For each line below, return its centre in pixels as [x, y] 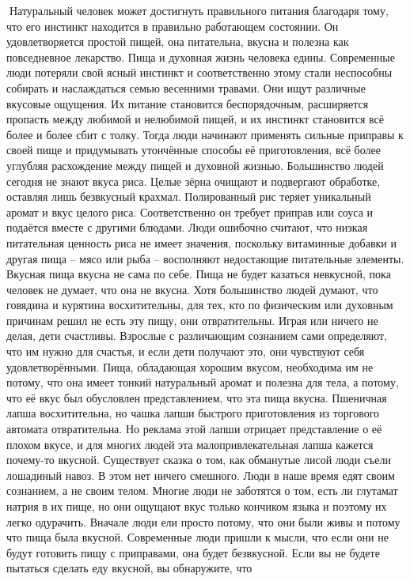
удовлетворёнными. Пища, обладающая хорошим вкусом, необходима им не [190, 366]
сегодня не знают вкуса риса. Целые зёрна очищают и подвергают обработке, [194, 181]
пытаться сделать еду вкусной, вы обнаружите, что [129, 568]
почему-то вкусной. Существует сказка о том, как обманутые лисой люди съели [199, 460]
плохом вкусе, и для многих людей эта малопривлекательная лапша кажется [190, 444]
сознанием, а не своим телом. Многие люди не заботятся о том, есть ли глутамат [202, 490]
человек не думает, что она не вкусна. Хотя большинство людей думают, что [192, 289]
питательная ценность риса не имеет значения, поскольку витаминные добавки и [201, 242]
